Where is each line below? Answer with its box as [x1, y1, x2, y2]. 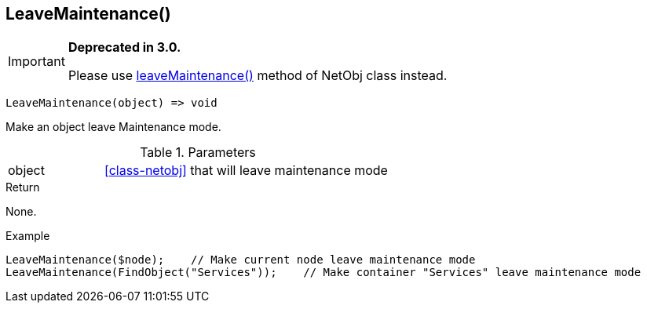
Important [8, 53, 65, 70]
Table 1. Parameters [140, 144, 256, 161]
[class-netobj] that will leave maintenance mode [104, 162, 388, 179]
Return [5, 180, 40, 194]
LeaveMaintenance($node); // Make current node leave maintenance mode [5, 253, 476, 267]
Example [5, 229, 50, 243]
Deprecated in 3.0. [68, 39, 181, 56]
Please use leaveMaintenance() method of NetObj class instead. [68, 67, 448, 84]
